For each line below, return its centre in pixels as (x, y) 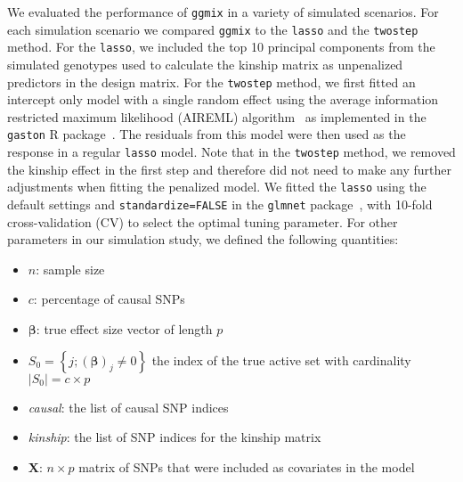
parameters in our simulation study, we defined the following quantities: (203, 239)
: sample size (70, 269)
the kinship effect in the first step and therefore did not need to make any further (229, 169)
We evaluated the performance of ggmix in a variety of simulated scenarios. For (223, 12)
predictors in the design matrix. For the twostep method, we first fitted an (211, 82)
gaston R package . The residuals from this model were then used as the (207, 134)
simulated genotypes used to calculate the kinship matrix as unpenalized (205, 64)
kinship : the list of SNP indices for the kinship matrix (175, 437)
